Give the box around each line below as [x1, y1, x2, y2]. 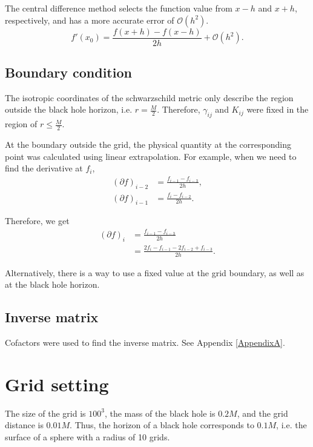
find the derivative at [5, 162, 83, 174]
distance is [5, 419, 44, 431]
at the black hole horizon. [5, 278, 100, 291]
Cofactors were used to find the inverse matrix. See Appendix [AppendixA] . [5, 336, 285, 348]
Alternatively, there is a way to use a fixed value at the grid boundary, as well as [5, 266, 305, 279]
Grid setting [5, 371, 109, 396]
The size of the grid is [5, 406, 86, 419]
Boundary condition [5, 63, 132, 82]
